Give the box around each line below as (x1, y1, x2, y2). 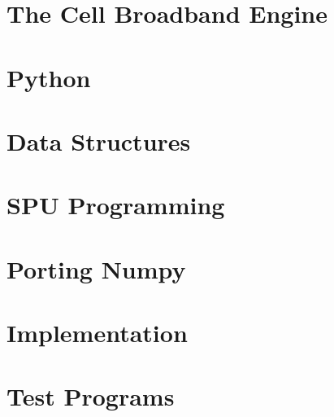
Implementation (7, 316, 188, 349)
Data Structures (7, 124, 191, 157)
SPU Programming (7, 188, 225, 222)
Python (7, 60, 91, 94)
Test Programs (7, 380, 175, 413)
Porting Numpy (7, 252, 186, 285)
